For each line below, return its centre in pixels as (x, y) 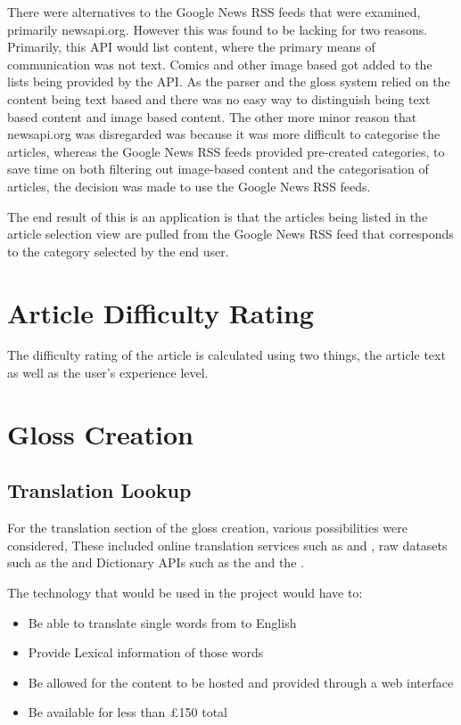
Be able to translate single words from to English (162, 622)
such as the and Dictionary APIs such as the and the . (156, 562)
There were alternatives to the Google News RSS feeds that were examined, (214, 12)
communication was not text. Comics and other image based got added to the (220, 64)
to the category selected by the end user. (118, 251)
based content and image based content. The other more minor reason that (212, 116)
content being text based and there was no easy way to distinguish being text (219, 98)
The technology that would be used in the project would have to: (185, 592)
